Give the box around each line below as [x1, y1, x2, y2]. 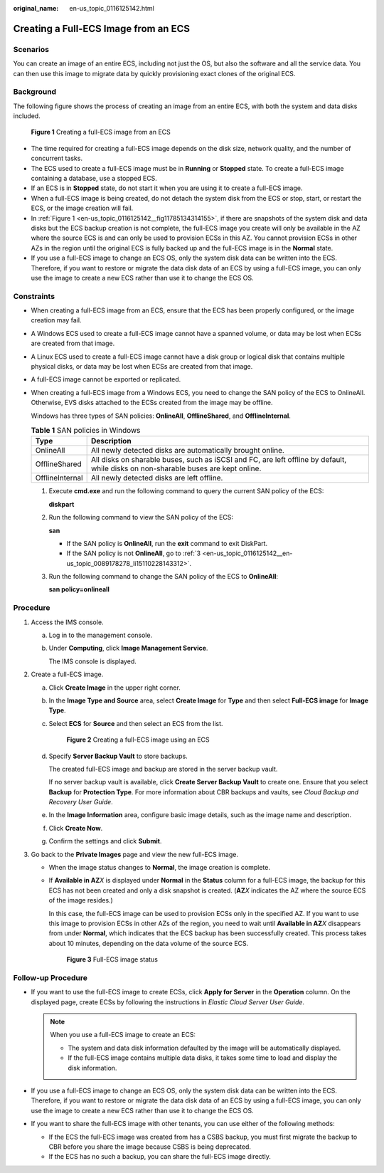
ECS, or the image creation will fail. [31, 204, 134, 213]
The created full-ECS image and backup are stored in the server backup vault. [48, 764, 278, 773]
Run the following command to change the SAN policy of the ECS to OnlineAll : [48, 572, 279, 581]
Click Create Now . [48, 824, 103, 832]
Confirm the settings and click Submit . [48, 837, 162, 846]
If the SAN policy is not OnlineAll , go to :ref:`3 [66, 549, 201, 558]
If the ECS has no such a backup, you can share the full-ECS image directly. [48, 1152, 272, 1161]
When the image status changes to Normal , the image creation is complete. [48, 863, 270, 872]
